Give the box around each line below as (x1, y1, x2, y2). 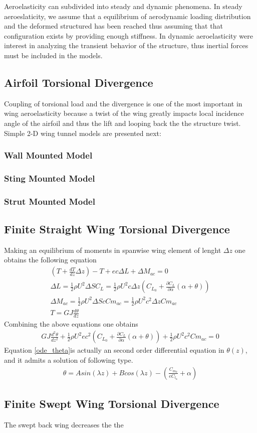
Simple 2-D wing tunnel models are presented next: (4, 127, 161, 138)
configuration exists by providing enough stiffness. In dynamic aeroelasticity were (4, 30, 253, 41)
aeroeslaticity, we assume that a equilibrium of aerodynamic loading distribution (4, 11, 251, 21)
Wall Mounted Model (4, 149, 93, 162)
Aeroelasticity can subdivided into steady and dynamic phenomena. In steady (4, 1, 242, 11)
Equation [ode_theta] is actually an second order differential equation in (4, 345, 224, 355)
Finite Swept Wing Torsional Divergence (4, 396, 219, 411)
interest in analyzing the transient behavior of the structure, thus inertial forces (4, 40, 248, 51)
